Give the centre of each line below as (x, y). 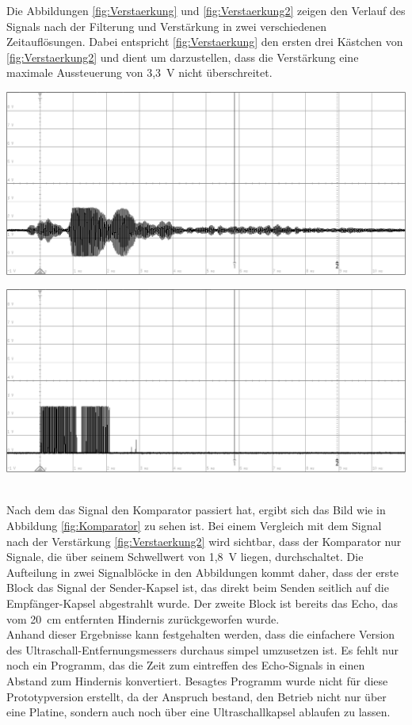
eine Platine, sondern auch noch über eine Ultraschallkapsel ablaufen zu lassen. (198, 712)
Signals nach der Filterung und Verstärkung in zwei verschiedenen (166, 26)
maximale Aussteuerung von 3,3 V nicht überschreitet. (139, 72)
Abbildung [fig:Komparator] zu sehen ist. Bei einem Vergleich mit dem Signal (194, 525)
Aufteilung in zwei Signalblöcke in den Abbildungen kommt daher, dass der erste (203, 572)
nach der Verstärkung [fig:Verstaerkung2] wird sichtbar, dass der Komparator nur (204, 541)
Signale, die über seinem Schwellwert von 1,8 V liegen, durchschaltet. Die (185, 557)
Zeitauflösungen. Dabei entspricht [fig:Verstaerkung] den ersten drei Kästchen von (205, 42)
